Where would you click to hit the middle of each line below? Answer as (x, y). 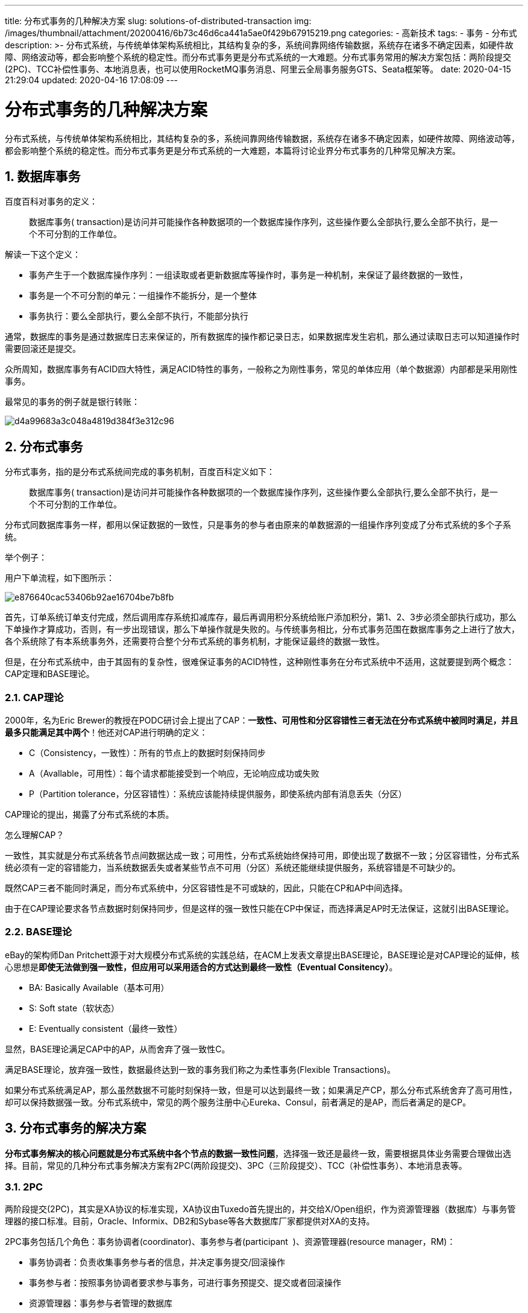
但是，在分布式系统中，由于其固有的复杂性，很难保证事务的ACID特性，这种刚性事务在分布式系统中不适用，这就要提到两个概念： (260, 662)
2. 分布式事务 (44, 447)
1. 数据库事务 (43, 176)
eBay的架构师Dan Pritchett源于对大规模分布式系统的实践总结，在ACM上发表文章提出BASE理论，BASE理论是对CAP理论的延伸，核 (262, 955)
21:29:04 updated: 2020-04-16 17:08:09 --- (92, 80)
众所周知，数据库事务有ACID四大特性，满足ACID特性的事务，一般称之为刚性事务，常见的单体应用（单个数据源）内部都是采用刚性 (261, 369)
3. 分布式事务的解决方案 (76, 1128)
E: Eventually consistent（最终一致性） (106, 1028)
